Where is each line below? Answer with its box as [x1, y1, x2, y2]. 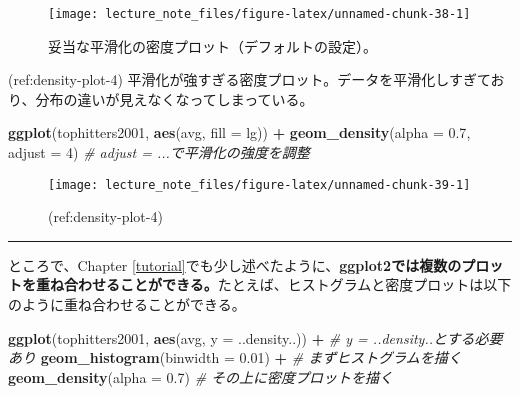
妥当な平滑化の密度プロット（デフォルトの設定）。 [48, 35, 377, 56]
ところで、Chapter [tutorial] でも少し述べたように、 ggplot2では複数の [8, 254, 462, 275]
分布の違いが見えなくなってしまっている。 [35, 88, 314, 109]
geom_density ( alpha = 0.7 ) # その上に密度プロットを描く [8, 366, 394, 387]
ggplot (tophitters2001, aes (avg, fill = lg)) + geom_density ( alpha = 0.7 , [8, 122, 471, 143]
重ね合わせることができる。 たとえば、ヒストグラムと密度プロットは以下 [35, 274, 512, 295]
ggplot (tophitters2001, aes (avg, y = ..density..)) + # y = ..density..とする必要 [8, 327, 503, 348]
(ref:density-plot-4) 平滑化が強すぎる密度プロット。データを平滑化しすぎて [8, 69, 491, 90]
